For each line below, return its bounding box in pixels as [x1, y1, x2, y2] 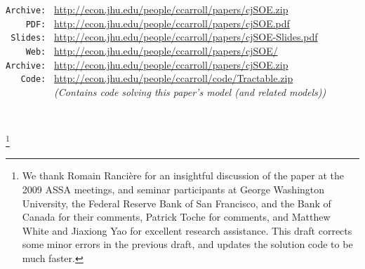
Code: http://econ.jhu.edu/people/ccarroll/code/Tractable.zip [20, 71, 293, 85]
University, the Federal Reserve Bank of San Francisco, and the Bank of [22, 195, 331, 210]
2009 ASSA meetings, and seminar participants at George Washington [22, 182, 325, 197]
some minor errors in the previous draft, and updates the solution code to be [22, 237, 353, 251]
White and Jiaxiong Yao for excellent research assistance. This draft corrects [22, 223, 352, 237]
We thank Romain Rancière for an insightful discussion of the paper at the [22, 168, 344, 183]
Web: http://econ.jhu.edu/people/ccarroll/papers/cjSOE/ [25, 43, 278, 57]
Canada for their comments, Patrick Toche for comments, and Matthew [22, 209, 331, 224]
